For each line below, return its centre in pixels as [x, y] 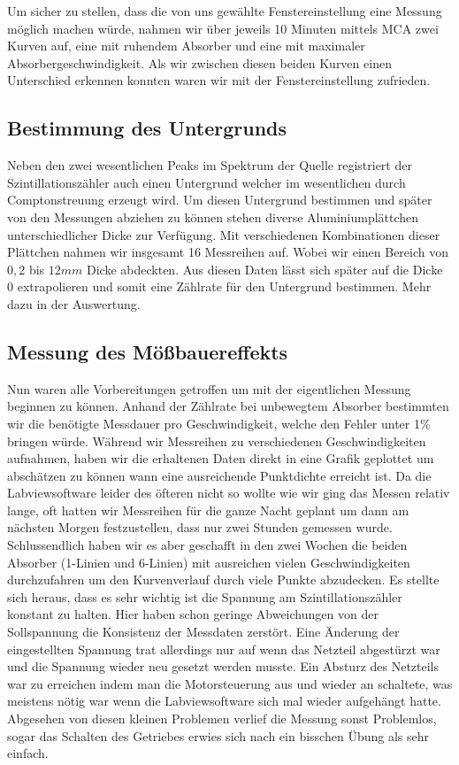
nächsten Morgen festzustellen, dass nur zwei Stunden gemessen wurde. [200, 527]
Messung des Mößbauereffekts [148, 351]
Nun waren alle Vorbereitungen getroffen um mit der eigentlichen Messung [209, 388]
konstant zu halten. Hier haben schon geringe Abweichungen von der [193, 614]
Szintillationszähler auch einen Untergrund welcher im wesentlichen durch [207, 182]
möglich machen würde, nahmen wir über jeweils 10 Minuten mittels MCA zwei [223, 28]
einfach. [28, 753]
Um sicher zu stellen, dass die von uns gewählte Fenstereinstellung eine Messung [225, 11]
